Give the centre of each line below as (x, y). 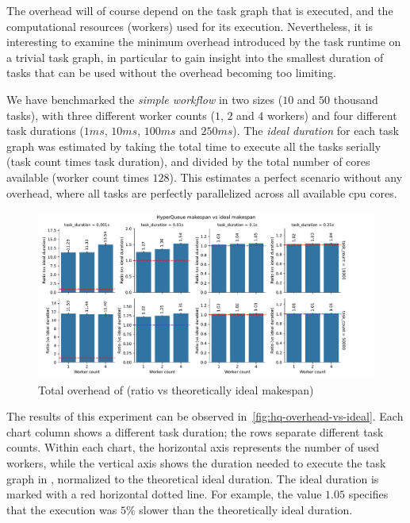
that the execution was (62, 509)
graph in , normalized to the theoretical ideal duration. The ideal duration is (193, 478)
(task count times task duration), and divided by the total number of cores (188, 162)
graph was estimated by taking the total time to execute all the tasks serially (194, 146)
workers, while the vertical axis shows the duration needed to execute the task (196, 463)
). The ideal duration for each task (316, 131)
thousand (356, 99)
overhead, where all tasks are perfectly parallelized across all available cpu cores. (202, 192)
